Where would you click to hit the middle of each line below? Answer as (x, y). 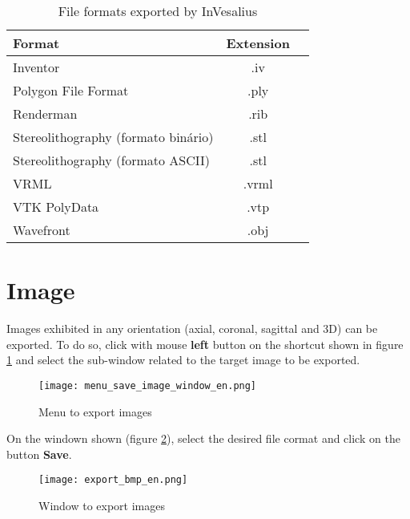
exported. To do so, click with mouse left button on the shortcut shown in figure (205, 344)
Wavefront (42, 230)
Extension (258, 43)
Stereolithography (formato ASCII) (111, 160)
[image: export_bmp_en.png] (113, 480)
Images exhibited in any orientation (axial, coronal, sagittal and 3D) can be (192, 328)
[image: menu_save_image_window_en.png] (148, 385)
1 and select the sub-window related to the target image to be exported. (183, 360)
